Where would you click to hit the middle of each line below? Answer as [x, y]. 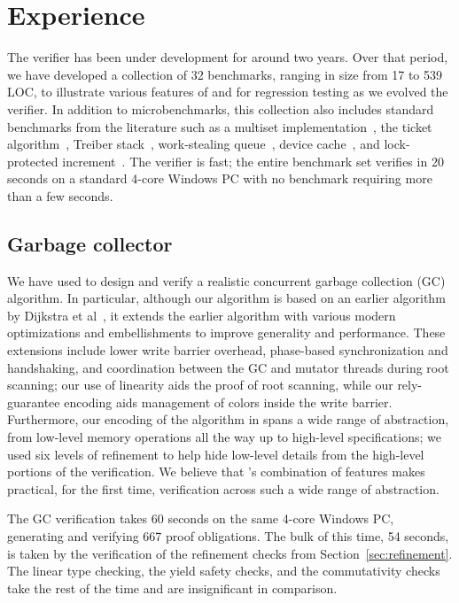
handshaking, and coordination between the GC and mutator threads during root [228, 367]
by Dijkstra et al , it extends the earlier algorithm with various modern [202, 315]
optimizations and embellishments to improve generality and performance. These [226, 332]
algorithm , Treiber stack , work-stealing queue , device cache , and [194, 144]
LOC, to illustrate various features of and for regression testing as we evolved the [228, 92]
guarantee [34, 402]
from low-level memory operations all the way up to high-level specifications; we [224, 437]
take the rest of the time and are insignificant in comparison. [172, 588]
